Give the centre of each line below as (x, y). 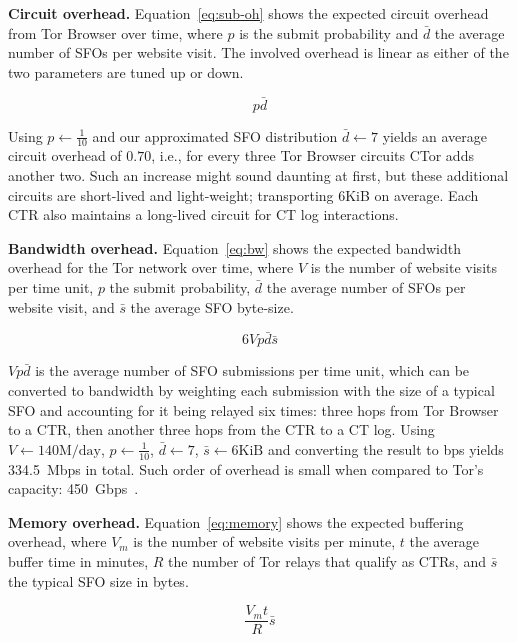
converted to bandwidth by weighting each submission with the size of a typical (251, 389)
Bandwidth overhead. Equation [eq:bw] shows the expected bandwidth (234, 247)
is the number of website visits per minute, (264, 541)
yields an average (434, 135)
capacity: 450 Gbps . (73, 488)
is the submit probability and (329, 32)
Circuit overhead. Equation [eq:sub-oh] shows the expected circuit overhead (248, 13)
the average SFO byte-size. (212, 306)
